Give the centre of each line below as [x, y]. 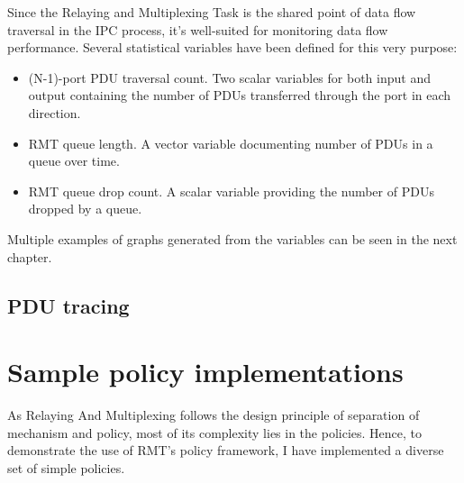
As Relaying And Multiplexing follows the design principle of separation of [214, 415]
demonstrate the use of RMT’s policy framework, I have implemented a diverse [226, 450]
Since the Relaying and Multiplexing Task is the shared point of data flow [212, 12]
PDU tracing [68, 305]
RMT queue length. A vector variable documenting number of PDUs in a [231, 143]
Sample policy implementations [205, 372]
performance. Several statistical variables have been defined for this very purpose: [232, 47]
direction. [55, 112]
